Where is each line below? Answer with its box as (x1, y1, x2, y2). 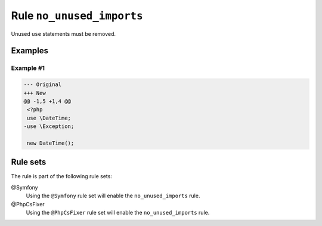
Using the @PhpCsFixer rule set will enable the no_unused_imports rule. (26, 209, 210, 216)
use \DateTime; (27, 114, 72, 121)
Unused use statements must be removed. (11, 30, 116, 37)
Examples (11, 45, 49, 56)
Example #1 (11, 64, 45, 72)
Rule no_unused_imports (11, 9, 143, 22)
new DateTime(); (27, 139, 75, 146)
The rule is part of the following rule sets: (11, 173, 113, 180)
